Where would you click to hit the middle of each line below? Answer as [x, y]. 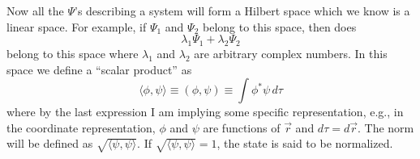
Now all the [35, 10]
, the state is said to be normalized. [305, 143]
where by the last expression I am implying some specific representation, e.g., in [205, 112]
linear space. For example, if [77, 26]
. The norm [386, 127]
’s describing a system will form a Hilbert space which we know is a [242, 10]
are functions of [242, 127]
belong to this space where [73, 53]
